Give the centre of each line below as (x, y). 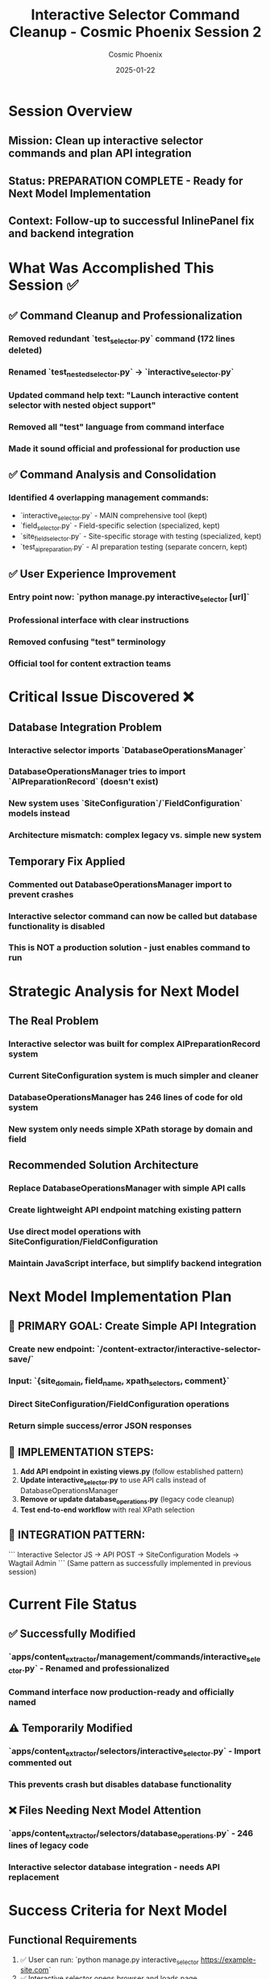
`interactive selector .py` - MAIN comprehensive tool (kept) (114, 516)
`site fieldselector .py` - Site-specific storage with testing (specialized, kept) (141, 537)
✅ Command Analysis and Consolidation (112, 475)
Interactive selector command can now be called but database (133, 916)
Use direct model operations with (75, 1231)
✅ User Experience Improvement (92, 574)
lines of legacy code (49, 1845)
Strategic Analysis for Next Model (124, 991)
